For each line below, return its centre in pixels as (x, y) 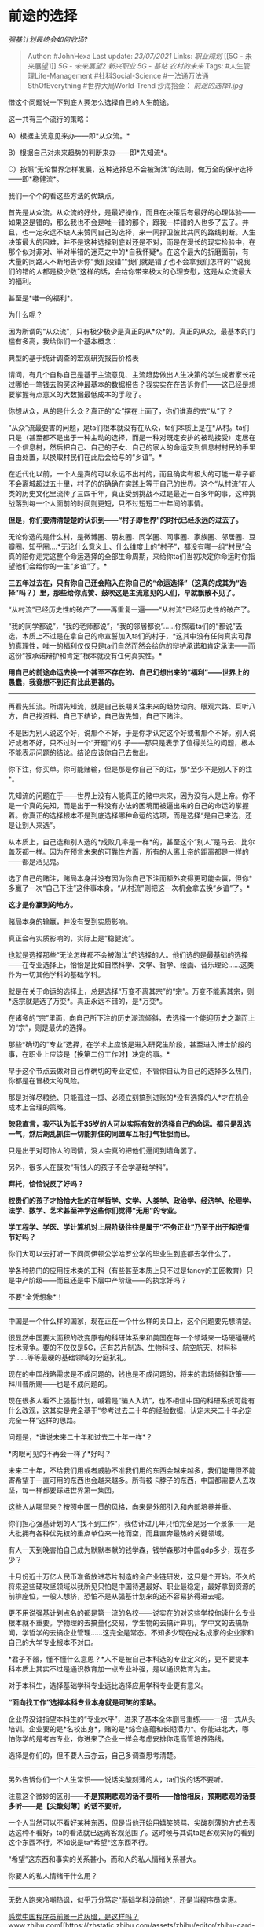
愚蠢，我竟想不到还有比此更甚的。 (63, 682)
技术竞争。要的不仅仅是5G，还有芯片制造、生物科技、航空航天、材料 (119, 1347)
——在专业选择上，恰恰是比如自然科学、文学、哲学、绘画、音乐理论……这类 (131, 965)
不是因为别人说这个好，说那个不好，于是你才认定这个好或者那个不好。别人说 (132, 733)
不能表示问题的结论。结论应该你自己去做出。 (81, 752)
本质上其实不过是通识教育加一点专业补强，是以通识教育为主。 (114, 1668)
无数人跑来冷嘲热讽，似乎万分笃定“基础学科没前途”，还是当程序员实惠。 (125, 1899)
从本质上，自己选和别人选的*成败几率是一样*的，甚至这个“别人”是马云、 (125, 841)
